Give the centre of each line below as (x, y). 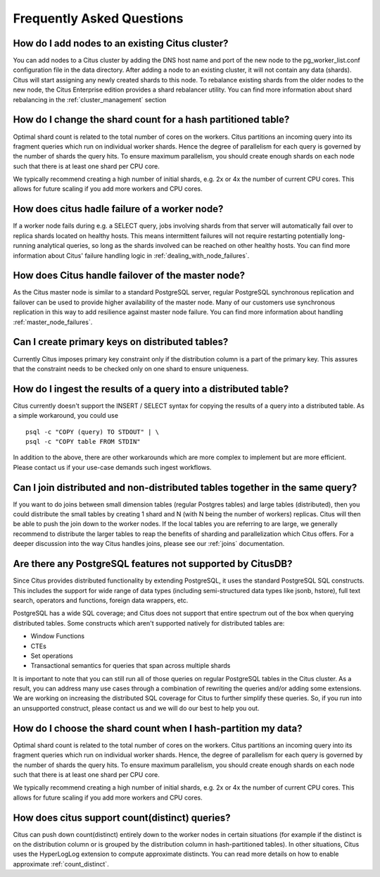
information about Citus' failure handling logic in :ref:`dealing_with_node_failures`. (131, 255)
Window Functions (57, 636)
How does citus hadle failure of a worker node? (118, 209)
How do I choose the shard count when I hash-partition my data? (158, 728)
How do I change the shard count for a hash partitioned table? (151, 120)
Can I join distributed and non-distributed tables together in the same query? (185, 487)
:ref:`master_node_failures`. (53, 322)
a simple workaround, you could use (66, 416)
